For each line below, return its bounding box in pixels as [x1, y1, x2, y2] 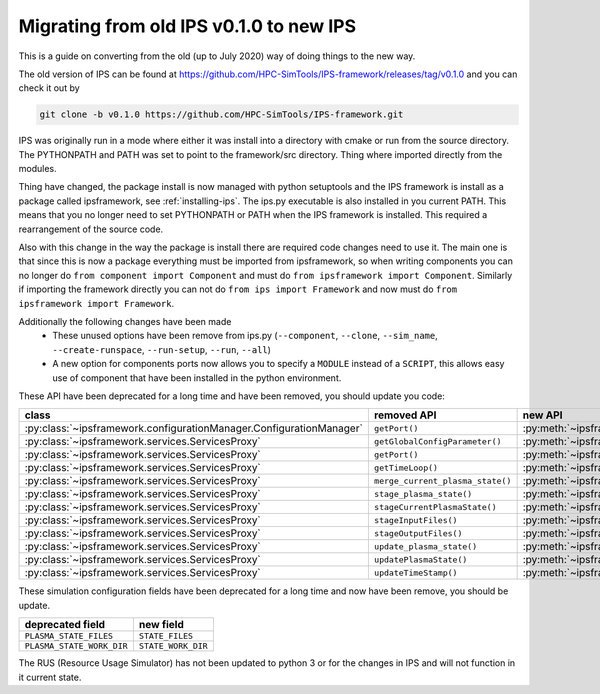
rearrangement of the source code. [18, 223, 164, 235]
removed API [373, 408, 437, 422]
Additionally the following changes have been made [18, 315, 232, 327]
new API [522, 408, 563, 422]
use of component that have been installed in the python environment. [52, 371, 342, 384]
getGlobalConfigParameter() [373, 436, 502, 447]
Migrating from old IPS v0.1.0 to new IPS [18, 15, 357, 37]
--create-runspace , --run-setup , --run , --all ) [52, 343, 272, 355]
